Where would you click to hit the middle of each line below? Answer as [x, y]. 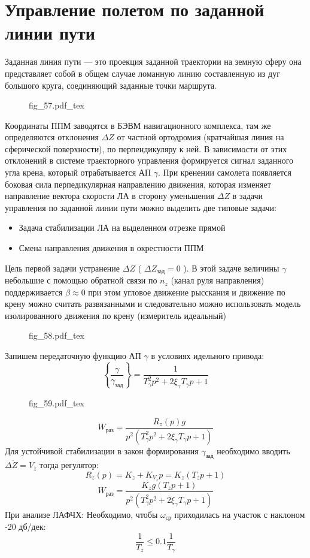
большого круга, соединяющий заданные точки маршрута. [111, 85]
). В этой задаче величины [231, 268]
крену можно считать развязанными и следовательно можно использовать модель [153, 304]
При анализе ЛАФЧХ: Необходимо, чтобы [81, 514]
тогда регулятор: [69, 465]
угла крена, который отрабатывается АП [78, 172]
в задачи [247, 196]
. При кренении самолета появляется [225, 172]
